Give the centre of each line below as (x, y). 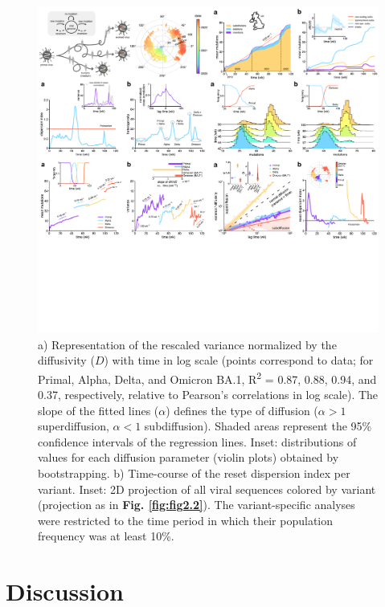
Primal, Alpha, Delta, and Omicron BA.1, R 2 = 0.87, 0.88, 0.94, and (207, 377)
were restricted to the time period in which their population (186, 520)
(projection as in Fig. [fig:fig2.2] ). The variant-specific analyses (197, 505)
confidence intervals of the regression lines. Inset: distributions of (197, 441)
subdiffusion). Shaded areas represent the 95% (258, 426)
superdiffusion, (74, 426)
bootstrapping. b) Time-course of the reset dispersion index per (194, 473)
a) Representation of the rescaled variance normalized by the (187, 344)
